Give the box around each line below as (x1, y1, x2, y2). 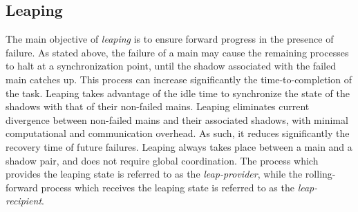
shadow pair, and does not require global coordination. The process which (6, 153, 319, 167)
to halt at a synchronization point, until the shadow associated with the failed (6, 59, 336, 73)
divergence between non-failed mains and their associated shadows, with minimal (6, 112, 348, 127)
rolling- (305, 167, 336, 181)
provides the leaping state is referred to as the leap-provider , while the (6, 167, 303, 181)
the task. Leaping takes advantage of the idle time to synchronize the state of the (6, 85, 350, 100)
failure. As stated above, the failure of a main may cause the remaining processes (6, 45, 349, 59)
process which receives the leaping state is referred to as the (41, 180, 294, 194)
